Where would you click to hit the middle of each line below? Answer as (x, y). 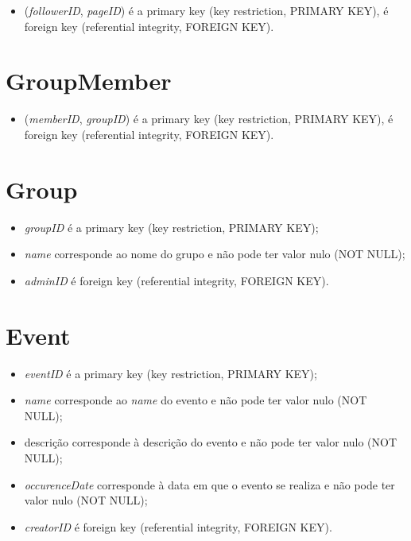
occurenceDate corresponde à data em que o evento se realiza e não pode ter (209, 484)
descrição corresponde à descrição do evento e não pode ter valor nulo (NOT (211, 442)
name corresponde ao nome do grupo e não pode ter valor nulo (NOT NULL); (215, 254)
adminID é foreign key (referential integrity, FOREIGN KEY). (176, 280)
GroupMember (89, 81)
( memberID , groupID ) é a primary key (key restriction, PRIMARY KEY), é (209, 119)
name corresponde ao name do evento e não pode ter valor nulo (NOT (196, 400)
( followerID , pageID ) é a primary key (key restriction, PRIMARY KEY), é (206, 10)
